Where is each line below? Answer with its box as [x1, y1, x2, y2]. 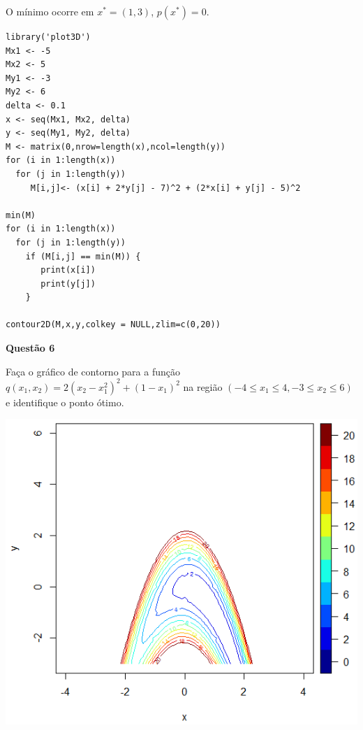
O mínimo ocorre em [6, 4, 94, 18]
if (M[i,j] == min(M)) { [25, 251, 141, 262]
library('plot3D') [6, 32, 91, 42]
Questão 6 [6, 341, 55, 355]
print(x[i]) [40, 265, 96, 275]
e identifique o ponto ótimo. [6, 394, 124, 409]
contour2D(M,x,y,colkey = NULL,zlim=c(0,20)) [6, 320, 221, 330]
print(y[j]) [40, 278, 96, 289]
